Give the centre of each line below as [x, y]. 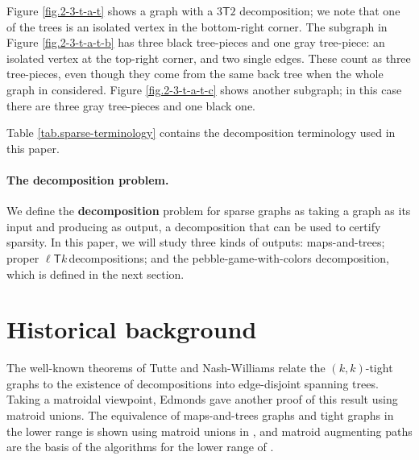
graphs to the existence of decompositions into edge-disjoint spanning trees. [193, 383]
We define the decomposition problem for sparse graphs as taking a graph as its [209, 211]
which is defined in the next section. [95, 274]
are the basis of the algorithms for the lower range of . [140, 447]
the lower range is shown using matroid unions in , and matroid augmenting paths [209, 431]
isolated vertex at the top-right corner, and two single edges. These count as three [209, 58]
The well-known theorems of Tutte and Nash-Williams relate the [166, 368]
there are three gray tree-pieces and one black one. [131, 105]
